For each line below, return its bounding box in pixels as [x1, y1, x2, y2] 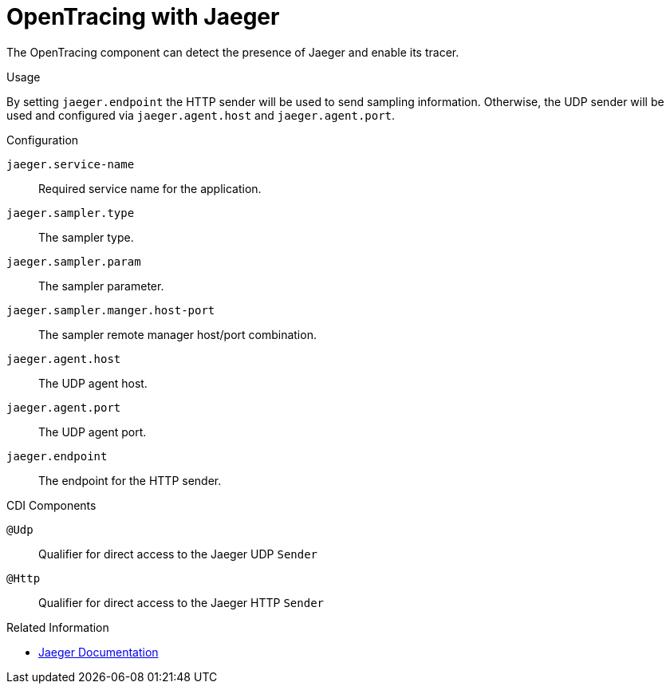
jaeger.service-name [6, 157, 135, 171]
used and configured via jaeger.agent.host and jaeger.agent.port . [6, 108, 396, 122]
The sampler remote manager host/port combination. [38, 327, 317, 341]
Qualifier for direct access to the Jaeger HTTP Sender [38, 595, 324, 609]
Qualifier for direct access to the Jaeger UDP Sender [38, 546, 318, 561]
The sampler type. [38, 230, 134, 244]
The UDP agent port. [38, 424, 147, 439]
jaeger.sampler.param [6, 254, 141, 268]
